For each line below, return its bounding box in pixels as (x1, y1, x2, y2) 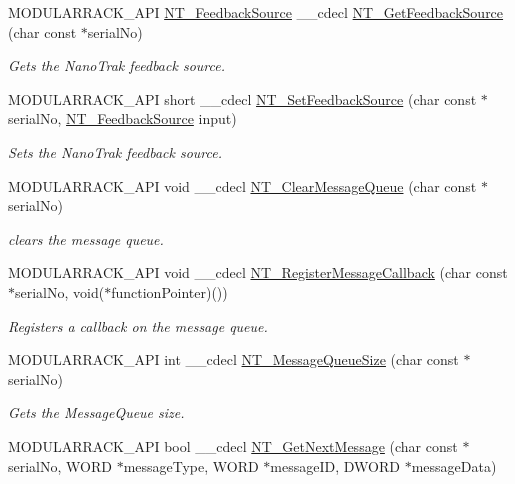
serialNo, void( (15, 281, 105, 302)
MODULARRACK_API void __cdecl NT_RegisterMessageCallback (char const (8, 262, 508, 283)
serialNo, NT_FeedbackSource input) (8, 108, 237, 129)
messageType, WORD (123, 455, 259, 476)
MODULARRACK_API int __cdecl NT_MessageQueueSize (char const (8, 349, 459, 370)
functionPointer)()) (111, 281, 228, 302)
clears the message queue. (8, 228, 164, 249)
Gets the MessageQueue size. (8, 402, 185, 423)
